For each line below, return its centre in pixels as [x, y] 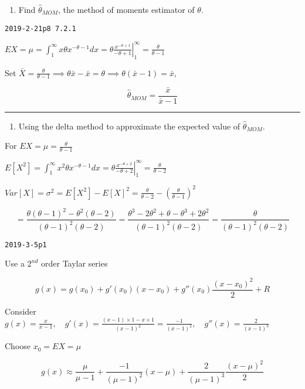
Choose [18, 346]
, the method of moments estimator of [126, 9]
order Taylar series [74, 263]
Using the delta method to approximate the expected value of [129, 126]
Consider [21, 311]
